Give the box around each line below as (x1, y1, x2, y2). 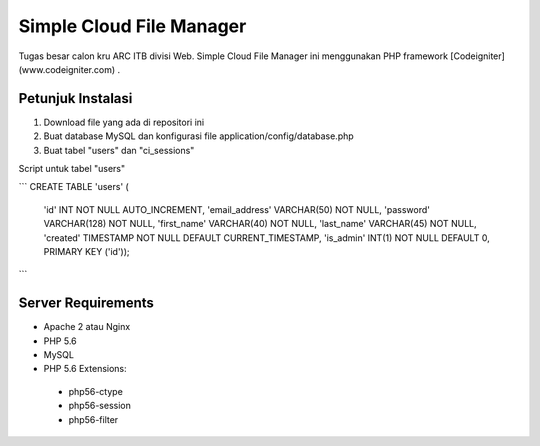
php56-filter (68, 413, 119, 425)
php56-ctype (68, 385, 124, 397)
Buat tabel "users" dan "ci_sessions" (43, 144, 195, 156)
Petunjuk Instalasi (18, 90, 133, 107)
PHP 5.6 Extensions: (43, 363, 127, 375)
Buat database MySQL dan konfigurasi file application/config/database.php (43, 130, 354, 142)
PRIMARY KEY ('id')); (43, 245, 130, 257)
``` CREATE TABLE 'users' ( (18, 181, 129, 193)
